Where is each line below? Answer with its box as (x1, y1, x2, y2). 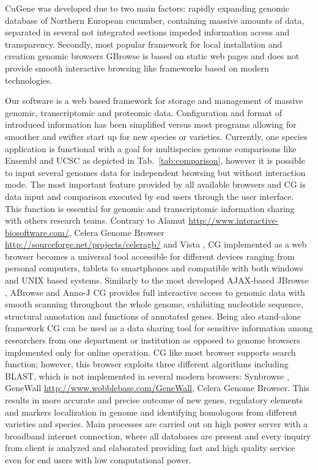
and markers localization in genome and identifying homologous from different (5, 405, 298, 418)
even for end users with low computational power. (5, 453, 191, 466)
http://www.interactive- (188, 214, 279, 227)
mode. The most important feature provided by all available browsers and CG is (5, 178, 306, 191)
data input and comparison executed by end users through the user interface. (5, 189, 294, 202)
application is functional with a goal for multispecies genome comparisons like (5, 142, 297, 155)
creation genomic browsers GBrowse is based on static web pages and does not (5, 50, 300, 62)
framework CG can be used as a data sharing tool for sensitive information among (5, 321, 313, 334)
